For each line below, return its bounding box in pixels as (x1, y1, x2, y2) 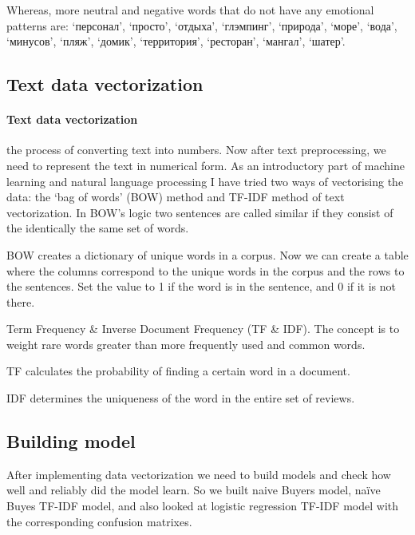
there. (6, 293, 35, 310)
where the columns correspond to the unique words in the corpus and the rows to (6, 262, 405, 279)
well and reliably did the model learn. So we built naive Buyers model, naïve (6, 481, 381, 498)
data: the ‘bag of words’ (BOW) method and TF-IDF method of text (6, 188, 345, 205)
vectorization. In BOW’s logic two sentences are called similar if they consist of (6, 204, 393, 220)
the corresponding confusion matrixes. (6, 513, 192, 529)
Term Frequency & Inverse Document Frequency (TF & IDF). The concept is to (6, 320, 400, 337)
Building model (6, 429, 136, 454)
